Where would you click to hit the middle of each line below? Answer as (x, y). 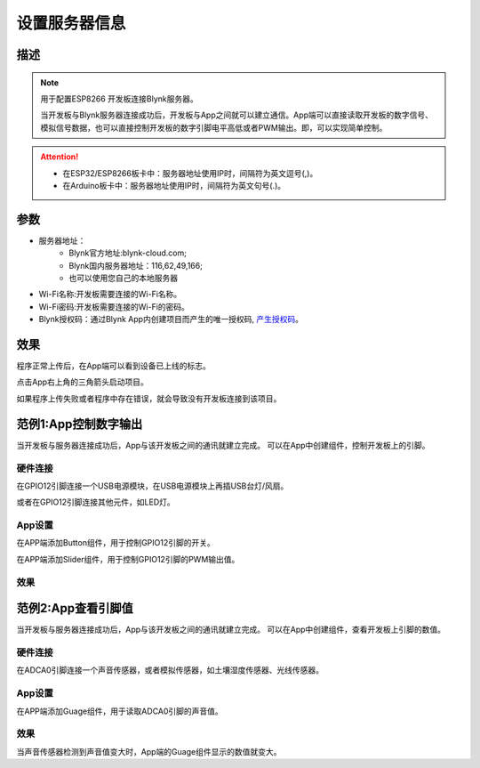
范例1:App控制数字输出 (80, 424)
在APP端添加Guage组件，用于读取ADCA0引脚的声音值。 (120, 711)
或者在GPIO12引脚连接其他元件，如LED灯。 (96, 502)
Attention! (60, 157)
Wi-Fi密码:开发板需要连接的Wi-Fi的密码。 (114, 306)
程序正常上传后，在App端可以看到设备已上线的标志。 (113, 366)
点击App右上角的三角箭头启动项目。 (82, 382)
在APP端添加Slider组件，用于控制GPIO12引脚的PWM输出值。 (128, 559)
